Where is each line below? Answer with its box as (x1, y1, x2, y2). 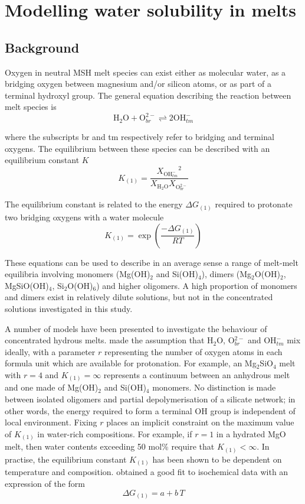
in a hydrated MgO (216, 427, 286, 440)
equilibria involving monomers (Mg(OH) (5, 268, 150, 280)
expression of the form (5, 477, 85, 489)
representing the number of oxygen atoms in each (104, 345, 283, 357)
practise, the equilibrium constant (5, 453, 127, 465)
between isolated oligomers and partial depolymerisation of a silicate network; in (5, 393, 296, 405)
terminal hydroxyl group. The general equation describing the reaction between (5, 89, 291, 101)
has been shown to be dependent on (152, 453, 282, 465)
